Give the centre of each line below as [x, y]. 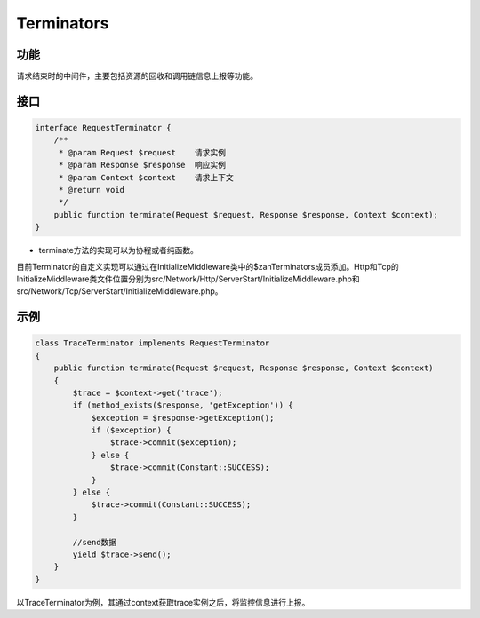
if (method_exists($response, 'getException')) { [183, 405]
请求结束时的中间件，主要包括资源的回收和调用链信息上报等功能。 [137, 76]
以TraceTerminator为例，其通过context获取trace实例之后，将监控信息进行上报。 [163, 602]
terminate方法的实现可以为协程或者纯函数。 [119, 250]
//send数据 [95, 542]
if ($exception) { [132, 430]
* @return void [91, 190]
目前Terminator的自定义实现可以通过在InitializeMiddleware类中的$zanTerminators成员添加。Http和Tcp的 [208, 266]
